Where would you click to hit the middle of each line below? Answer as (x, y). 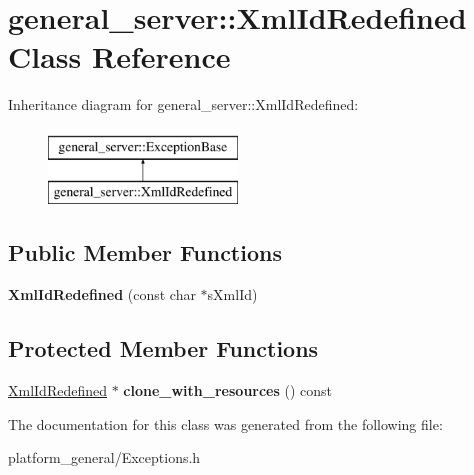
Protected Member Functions (163, 348)
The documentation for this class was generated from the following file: (225, 423)
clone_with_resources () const (228, 390)
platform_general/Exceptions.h (104, 457)
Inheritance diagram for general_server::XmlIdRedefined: (183, 104)
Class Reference (119, 56)
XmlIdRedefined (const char (102, 294)
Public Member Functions (145, 252)
